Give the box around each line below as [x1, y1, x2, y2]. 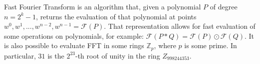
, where [154, 40, 176, 51]
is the [47, 50, 64, 61]
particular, [4, 50, 36, 61]
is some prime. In [184, 40, 237, 51]
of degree [210, 1, 238, 11]
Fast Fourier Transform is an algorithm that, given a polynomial [4, 1, 201, 11]
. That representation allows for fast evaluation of [104, 21, 256, 31]
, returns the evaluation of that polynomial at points [36, 11, 197, 21]
